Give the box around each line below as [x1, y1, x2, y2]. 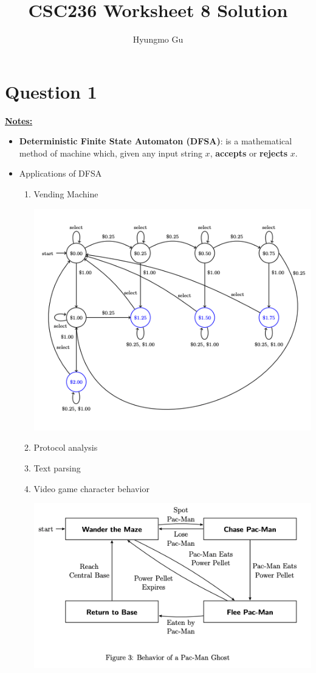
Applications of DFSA [19, 167, 102, 180]
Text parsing [33, 462, 81, 474]
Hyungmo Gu [132, 33, 184, 46]
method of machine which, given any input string [19, 146, 202, 159]
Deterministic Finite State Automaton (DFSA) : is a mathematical [19, 135, 292, 147]
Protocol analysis [33, 441, 98, 454]
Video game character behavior [33, 482, 149, 495]
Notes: [5, 114, 33, 127]
